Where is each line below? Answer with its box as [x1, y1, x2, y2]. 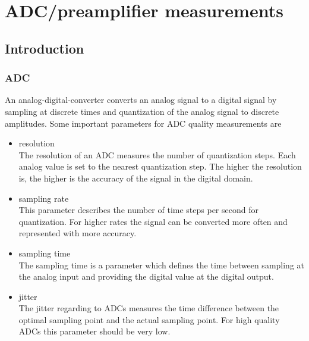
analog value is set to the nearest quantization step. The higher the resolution [18, 160, 302, 173]
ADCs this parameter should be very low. [18, 325, 171, 337]
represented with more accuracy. [18, 227, 137, 239]
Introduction [5, 39, 84, 57]
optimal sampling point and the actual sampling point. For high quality [18, 313, 280, 326]
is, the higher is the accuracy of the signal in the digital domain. [18, 171, 253, 184]
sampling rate [18, 192, 69, 204]
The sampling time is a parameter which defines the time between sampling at [18, 258, 305, 271]
